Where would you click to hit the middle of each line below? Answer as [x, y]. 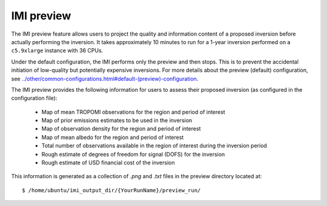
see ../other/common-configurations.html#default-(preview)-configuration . [105, 79]
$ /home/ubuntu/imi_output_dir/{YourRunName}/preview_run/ [111, 190]
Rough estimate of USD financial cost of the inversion [108, 163]
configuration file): [34, 98]
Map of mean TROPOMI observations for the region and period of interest [133, 112]
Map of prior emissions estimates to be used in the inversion [117, 120]
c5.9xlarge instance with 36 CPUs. [57, 51]
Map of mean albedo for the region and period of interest [113, 137]
